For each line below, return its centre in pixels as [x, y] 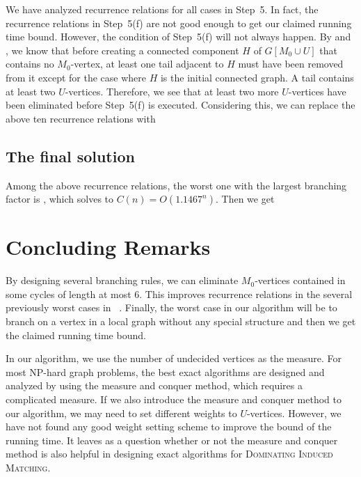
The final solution [70, 156]
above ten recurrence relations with [81, 118]
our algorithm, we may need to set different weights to [121, 413]
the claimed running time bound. [76, 335]
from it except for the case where [76, 77]
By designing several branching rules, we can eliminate [122, 280]
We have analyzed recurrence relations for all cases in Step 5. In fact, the [162, 9]
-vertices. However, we [294, 413]
